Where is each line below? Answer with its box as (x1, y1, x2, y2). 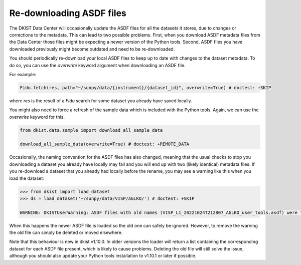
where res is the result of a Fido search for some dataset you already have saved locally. (9, 98, 193, 104)
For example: (9, 71, 37, 77)
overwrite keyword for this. (9, 114, 65, 120)
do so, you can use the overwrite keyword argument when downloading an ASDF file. (9, 62, 186, 68)
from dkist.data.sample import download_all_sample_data (20, 127, 163, 133)
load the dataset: (9, 175, 45, 181)
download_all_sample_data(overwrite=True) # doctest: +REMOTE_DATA (20, 141, 190, 147)
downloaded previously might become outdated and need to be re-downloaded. (9, 46, 175, 52)
